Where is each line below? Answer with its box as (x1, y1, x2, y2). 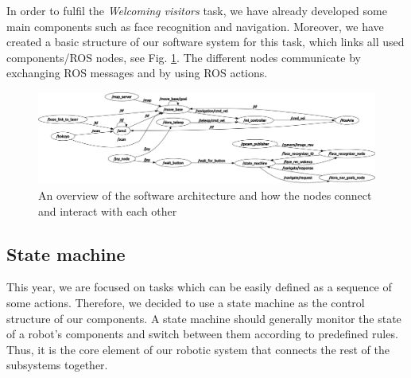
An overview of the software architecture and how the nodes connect (38, 187, 372, 204)
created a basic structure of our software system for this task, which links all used (6, 33, 405, 50)
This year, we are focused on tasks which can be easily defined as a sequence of (6, 279, 392, 295)
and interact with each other (38, 202, 177, 219)
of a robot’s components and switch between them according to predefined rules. (6, 325, 398, 342)
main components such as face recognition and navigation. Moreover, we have (6, 18, 384, 34)
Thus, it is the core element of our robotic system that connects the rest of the (6, 341, 390, 357)
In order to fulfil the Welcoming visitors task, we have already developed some (6, 2, 387, 18)
